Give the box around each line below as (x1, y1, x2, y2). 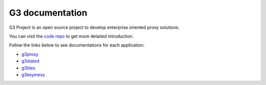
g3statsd (21, 58, 39, 64)
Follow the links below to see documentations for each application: (9, 42, 145, 48)
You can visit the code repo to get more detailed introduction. (9, 33, 134, 39)
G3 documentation (9, 7, 88, 18)
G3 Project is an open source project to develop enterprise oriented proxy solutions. (9, 24, 180, 30)
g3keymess (21, 71, 45, 78)
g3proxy (21, 51, 39, 57)
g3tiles (21, 65, 35, 71)
